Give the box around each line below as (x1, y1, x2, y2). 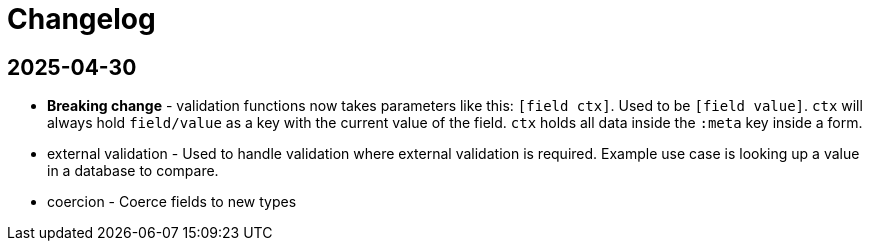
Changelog (7, 2, 156, 36)
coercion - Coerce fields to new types (47, 193, 297, 211)
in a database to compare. (47, 162, 219, 180)
